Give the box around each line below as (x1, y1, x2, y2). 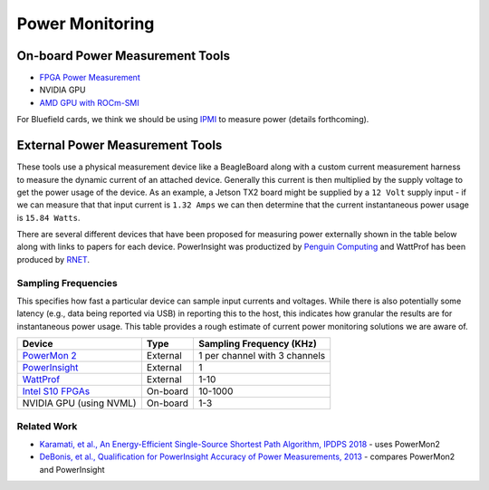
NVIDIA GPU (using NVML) (22, 397, 137, 409)
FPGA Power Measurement (39, 72, 140, 83)
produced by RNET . (16, 254, 91, 264)
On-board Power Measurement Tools (16, 48, 231, 63)
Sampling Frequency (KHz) (197, 338, 317, 351)
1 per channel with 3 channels (197, 350, 326, 362)
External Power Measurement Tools (16, 138, 223, 153)
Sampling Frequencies (16, 276, 118, 289)
